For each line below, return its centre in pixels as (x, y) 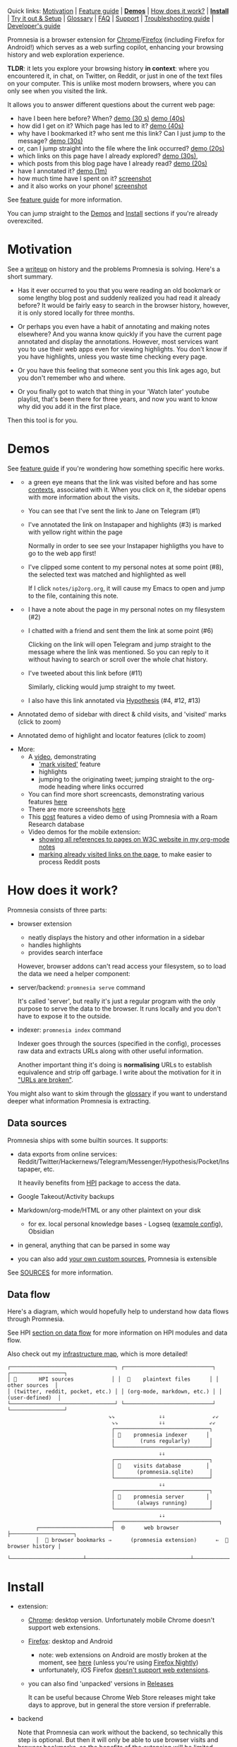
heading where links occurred (100, 787)
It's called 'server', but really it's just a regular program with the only (116, 1001)
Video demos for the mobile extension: (84, 832)
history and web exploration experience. (66, 54)
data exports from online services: (67, 1154)
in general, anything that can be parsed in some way (94, 1245)
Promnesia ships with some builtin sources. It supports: (88, 1140)
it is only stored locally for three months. (76, 313)
